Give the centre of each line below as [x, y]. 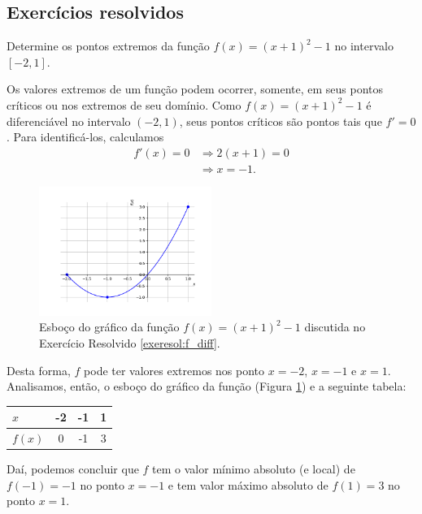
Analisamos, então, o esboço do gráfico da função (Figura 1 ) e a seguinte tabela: [207, 386]
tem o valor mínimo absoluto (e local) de [254, 469]
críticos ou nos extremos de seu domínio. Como [124, 104]
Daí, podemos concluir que [73, 469]
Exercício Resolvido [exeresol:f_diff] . [130, 343]
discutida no [335, 327]
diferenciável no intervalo [69, 121]
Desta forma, [39, 370]
